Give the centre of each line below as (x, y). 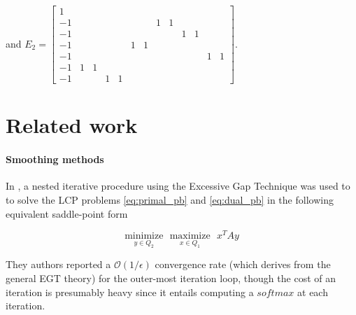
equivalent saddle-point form (67, 213)
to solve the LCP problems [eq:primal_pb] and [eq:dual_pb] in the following (170, 199)
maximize (190, 236)
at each (313, 292)
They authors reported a (58, 264)
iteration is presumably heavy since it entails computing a (130, 292)
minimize (144, 236)
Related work (72, 125)
